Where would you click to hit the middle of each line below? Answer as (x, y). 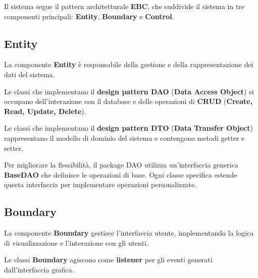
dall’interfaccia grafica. (39, 269)
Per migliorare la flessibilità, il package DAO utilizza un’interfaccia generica (121, 165)
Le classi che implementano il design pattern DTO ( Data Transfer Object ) (128, 128)
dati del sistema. (30, 74)
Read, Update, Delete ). (45, 111)
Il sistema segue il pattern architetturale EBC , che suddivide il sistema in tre (124, 6)
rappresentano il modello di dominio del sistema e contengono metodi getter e (124, 137)
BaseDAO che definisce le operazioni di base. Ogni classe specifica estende (121, 174)
